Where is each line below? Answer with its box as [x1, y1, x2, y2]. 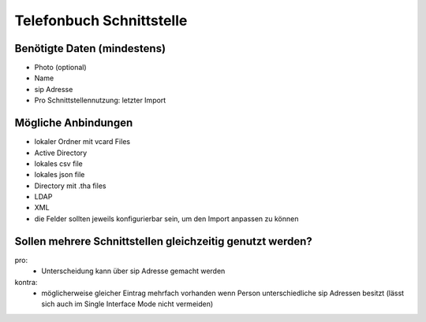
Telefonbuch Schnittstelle [14, 12, 188, 29]
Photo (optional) [34, 63, 87, 72]
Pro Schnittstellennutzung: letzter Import [34, 95, 166, 105]
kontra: [14, 277, 38, 287]
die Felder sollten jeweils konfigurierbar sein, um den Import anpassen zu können [34, 213, 299, 224]
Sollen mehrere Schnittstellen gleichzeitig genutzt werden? [14, 235, 313, 248]
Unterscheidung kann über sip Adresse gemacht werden [41, 266, 226, 276]
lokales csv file [34, 158, 83, 168]
